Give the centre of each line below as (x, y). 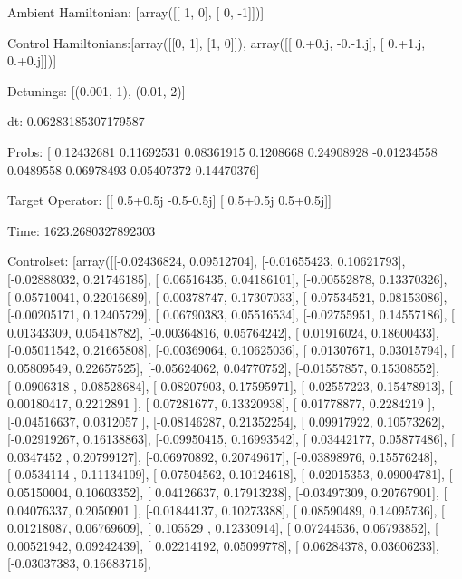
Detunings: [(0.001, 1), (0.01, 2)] (96, 90)
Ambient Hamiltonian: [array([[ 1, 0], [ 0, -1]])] (136, 12)
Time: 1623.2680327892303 (82, 230)
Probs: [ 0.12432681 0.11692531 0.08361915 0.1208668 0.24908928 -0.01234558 (222, 151)
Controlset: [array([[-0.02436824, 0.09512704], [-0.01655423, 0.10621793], (207, 261)
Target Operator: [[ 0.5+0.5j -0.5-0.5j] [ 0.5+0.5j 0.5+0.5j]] (169, 200)
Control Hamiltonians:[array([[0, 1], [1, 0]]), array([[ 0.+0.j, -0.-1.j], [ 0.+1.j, (217, 42)
